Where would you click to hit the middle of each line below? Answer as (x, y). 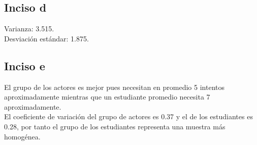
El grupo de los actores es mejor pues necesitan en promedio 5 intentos (114, 87)
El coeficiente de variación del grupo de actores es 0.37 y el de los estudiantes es (128, 116)
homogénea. (22, 136)
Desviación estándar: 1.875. (46, 38)
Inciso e (25, 65)
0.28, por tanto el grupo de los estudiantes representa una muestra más (115, 126)
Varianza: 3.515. (29, 29)
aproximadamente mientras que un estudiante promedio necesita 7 (107, 97)
